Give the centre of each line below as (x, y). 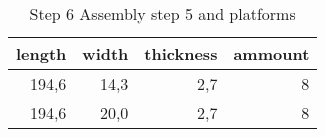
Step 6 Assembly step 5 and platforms (162, 13)
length (41, 53)
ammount (271, 53)
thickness (181, 53)
